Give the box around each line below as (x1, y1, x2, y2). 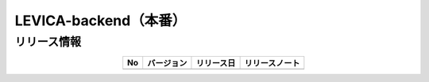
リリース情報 (14, 35, 82, 49)
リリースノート (244, 58, 300, 69)
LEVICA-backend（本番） (14, 12, 187, 29)
